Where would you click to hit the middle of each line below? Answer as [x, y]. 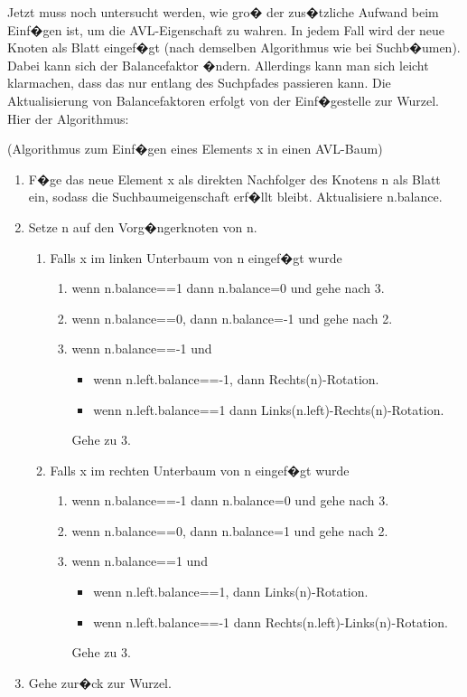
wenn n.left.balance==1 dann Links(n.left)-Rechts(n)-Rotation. [269, 409]
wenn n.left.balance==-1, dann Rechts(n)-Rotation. [236, 378]
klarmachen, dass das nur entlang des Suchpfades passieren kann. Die [199, 83]
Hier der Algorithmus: [68, 118]
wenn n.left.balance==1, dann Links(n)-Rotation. [231, 592]
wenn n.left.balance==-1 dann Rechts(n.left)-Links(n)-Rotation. [271, 622]
